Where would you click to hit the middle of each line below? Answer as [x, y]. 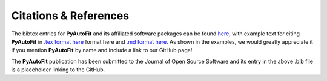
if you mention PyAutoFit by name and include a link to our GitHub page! [102, 50]
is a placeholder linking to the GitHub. [58, 70]
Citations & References [70, 16]
